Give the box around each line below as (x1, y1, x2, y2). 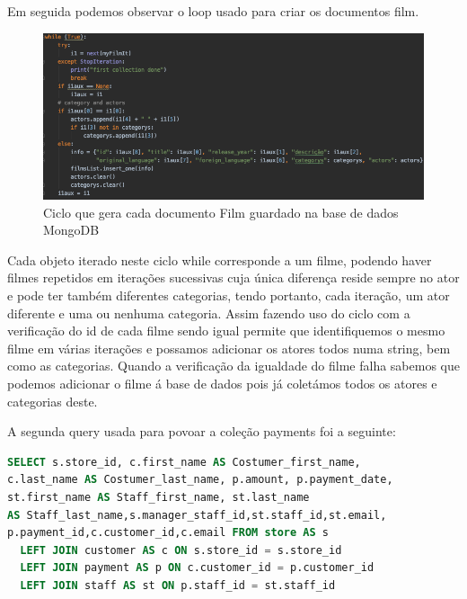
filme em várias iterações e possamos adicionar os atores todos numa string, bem (7, 338, 451, 357)
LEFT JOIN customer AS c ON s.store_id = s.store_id (20, 543, 342, 557)
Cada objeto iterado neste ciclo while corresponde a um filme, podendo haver (7, 250, 432, 269)
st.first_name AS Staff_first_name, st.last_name (7, 491, 310, 504)
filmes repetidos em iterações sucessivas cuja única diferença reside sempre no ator (7, 268, 460, 287)
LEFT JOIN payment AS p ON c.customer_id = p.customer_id (20, 561, 374, 575)
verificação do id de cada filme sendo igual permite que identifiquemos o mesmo (7, 321, 445, 340)
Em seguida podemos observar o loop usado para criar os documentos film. (7, 2, 419, 20)
